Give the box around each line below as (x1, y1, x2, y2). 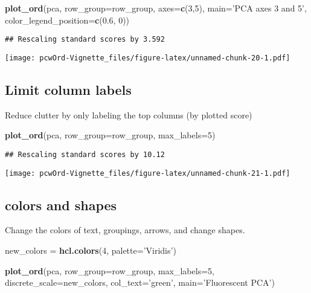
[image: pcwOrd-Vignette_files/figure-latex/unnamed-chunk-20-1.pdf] (5, 53, 290, 62)
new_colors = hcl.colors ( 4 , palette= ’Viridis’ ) (5, 244, 176, 256)
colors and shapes (5, 195, 117, 214)
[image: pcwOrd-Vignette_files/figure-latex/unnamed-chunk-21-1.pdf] (5, 169, 290, 178)
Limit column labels (5, 80, 132, 98)
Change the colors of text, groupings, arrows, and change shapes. (5, 224, 245, 236)
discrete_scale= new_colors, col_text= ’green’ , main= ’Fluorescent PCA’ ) (5, 276, 275, 289)
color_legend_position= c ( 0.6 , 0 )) (5, 13, 130, 26)
